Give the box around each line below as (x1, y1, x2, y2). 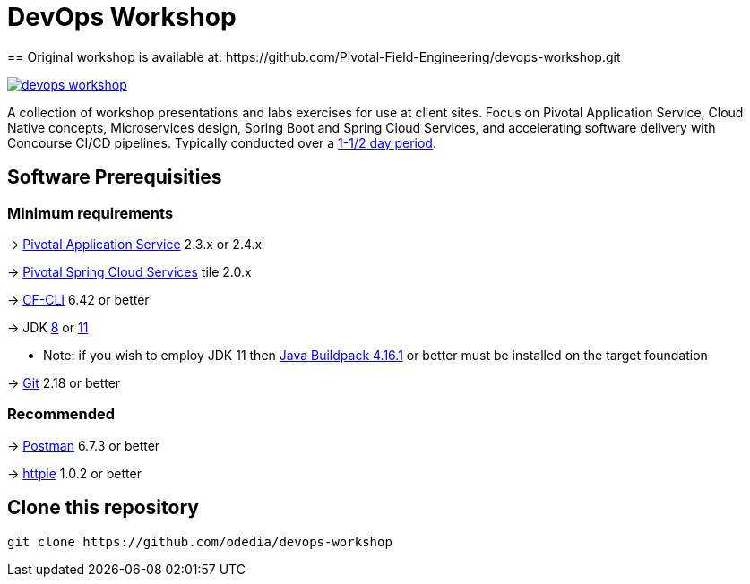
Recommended (7, 405, 116, 424)
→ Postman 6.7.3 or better (7, 437, 160, 453)
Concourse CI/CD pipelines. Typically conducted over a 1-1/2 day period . (7, 134, 436, 150)
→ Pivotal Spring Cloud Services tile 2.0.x (7, 263, 252, 279)
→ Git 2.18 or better (7, 374, 121, 391)
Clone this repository (7, 496, 199, 520)
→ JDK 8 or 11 (7, 319, 89, 335)
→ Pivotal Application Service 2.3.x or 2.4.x (7, 236, 263, 252)
